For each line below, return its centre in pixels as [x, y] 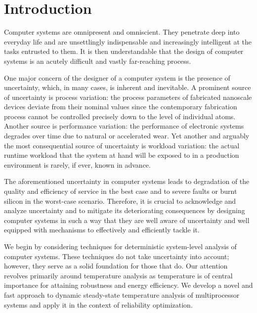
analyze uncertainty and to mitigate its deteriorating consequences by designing [125, 210]
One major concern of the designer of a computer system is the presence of [117, 77]
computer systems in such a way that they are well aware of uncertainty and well [127, 220]
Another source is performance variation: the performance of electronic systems [124, 126]
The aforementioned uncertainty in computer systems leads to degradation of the [127, 181]
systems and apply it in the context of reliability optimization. [98, 304]
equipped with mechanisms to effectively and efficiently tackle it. [102, 230]
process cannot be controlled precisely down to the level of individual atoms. [120, 116]
